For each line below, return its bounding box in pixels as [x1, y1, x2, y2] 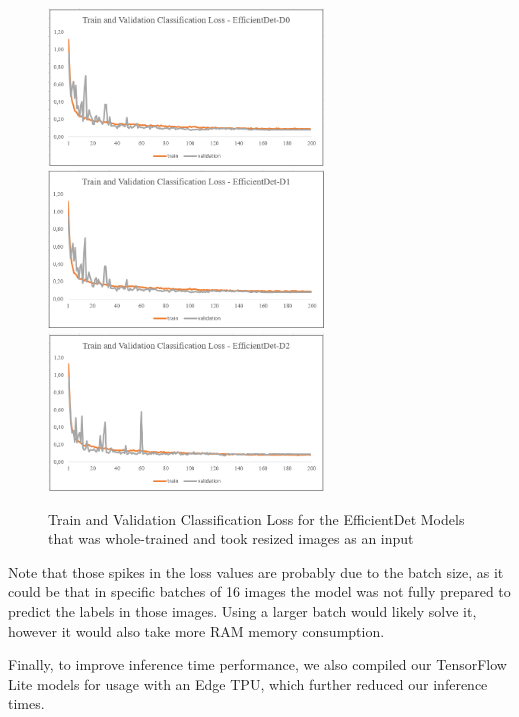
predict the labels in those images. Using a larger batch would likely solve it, [8, 601, 477, 622]
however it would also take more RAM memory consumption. [8, 620, 385, 641]
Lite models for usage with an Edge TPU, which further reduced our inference [8, 673, 488, 694]
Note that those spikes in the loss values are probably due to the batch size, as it [8, 561, 504, 582]
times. [8, 693, 45, 714]
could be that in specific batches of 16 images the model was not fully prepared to [8, 581, 511, 602]
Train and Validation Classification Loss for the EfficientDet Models [48, 508, 465, 529]
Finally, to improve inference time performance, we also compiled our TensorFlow [8, 654, 507, 675]
